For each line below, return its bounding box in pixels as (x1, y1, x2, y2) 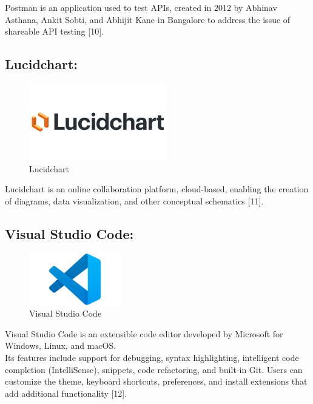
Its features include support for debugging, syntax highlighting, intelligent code (5, 351, 299, 363)
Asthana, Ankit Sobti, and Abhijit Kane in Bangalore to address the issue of (5, 13, 291, 25)
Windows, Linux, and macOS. (5, 339, 116, 352)
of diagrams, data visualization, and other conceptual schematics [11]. (5, 194, 264, 207)
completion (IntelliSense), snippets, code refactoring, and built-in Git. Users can (5, 363, 303, 375)
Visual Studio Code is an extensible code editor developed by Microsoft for (5, 327, 283, 340)
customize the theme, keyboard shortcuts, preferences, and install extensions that (5, 375, 308, 388)
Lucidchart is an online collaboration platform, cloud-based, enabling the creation (5, 183, 309, 195)
